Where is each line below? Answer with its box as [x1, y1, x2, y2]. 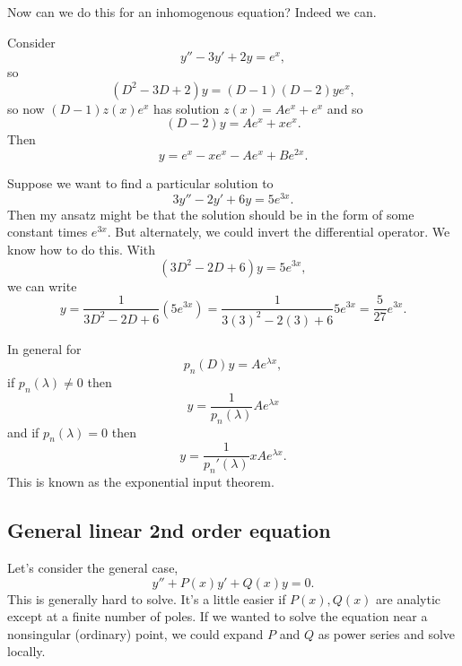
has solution [153, 99, 220, 117]
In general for [7, 339, 82, 358]
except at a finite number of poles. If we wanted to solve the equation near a [7, 607, 428, 626]
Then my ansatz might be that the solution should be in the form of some [7, 204, 414, 223]
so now [7, 99, 45, 117]
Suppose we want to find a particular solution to [7, 174, 274, 193]
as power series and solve [318, 624, 456, 643]
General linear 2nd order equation [7, 516, 331, 544]
